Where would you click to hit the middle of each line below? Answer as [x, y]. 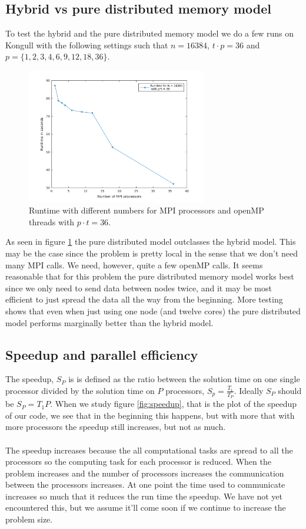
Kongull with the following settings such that [87, 45]
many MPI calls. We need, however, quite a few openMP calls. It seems [134, 264]
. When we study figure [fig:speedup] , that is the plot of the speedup [174, 404]
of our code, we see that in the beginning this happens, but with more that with [150, 415]
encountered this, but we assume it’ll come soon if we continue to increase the [146, 507]
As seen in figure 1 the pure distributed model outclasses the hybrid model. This [151, 241]
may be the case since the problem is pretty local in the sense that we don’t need [152, 253]
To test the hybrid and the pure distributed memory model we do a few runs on [150, 33]
